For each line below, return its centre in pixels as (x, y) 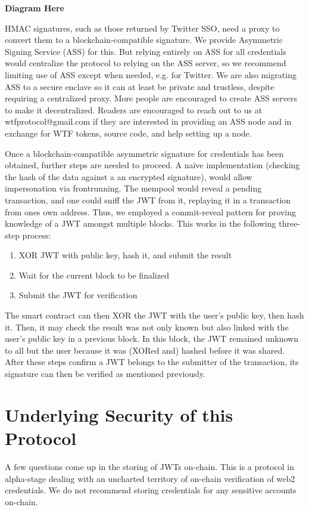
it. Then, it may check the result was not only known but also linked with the (147, 327)
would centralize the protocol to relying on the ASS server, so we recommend (146, 63)
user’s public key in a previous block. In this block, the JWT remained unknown (152, 339)
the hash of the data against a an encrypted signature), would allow (129, 176)
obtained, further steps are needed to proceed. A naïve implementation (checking (152, 165)
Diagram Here (35, 8)
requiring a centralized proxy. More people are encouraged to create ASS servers (151, 98)
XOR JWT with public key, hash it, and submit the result (125, 255)
